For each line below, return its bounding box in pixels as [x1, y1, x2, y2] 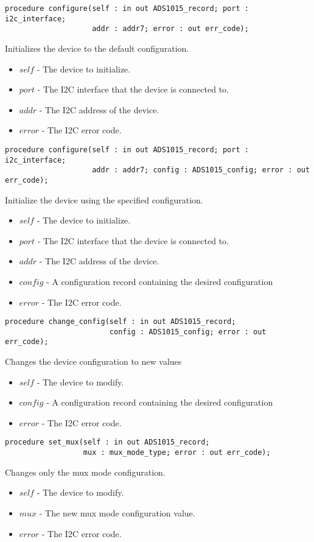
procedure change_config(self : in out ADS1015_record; [5, 317, 236, 326]
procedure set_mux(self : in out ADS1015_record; [5, 438, 210, 447]
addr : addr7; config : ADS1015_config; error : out [92, 166, 310, 175]
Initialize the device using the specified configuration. [5, 193, 203, 206]
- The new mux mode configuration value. [39, 506, 195, 519]
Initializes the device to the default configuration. [5, 41, 189, 54]
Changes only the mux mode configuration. [5, 465, 166, 478]
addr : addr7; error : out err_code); [92, 24, 249, 33]
